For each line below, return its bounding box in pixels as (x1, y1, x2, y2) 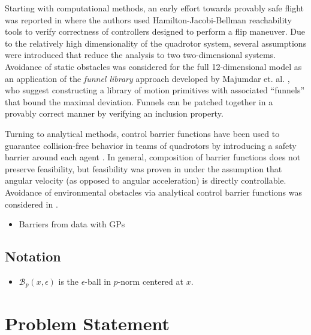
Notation (5, 247, 61, 266)
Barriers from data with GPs (19, 218, 125, 230)
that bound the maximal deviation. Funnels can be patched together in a (5, 95, 273, 108)
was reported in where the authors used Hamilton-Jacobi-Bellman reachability (5, 13, 292, 26)
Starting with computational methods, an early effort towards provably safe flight (5, 2, 304, 14)
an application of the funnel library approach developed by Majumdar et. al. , (5, 72, 290, 84)
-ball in (84, 275, 111, 287)
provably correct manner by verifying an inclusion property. (5, 107, 224, 120)
